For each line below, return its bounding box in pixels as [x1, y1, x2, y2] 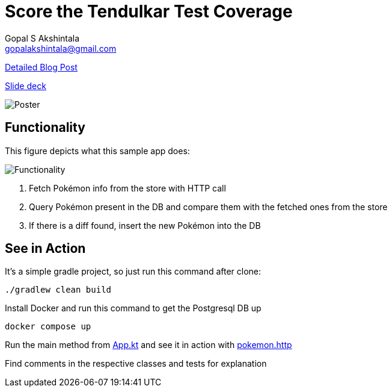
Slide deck [5, 80, 46, 91]
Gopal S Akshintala [5, 33, 80, 43]
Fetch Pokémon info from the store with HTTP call [29, 182, 226, 193]
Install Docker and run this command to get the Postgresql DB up [5, 303, 262, 314]
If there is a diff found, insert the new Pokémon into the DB [29, 220, 261, 231]
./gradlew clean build [5, 285, 112, 295]
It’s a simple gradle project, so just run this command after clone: [5, 266, 262, 277]
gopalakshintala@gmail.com [5, 43, 117, 54]
